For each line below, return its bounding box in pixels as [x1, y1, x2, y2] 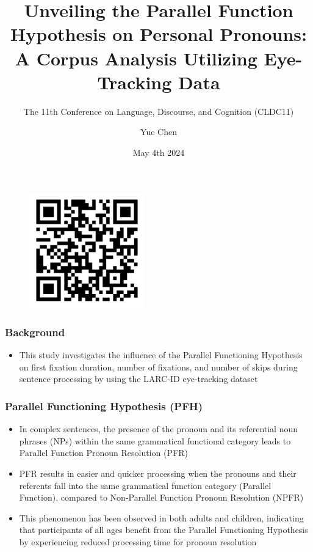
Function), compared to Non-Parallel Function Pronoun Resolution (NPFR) [19, 491, 304, 504]
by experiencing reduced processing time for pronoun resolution [19, 535, 257, 548]
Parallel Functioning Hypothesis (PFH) [5, 398, 203, 413]
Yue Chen [140, 125, 177, 138]
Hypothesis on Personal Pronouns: [10, 21, 307, 46]
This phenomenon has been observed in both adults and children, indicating [19, 511, 304, 524]
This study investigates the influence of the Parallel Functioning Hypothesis [19, 348, 303, 361]
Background [5, 324, 65, 339]
